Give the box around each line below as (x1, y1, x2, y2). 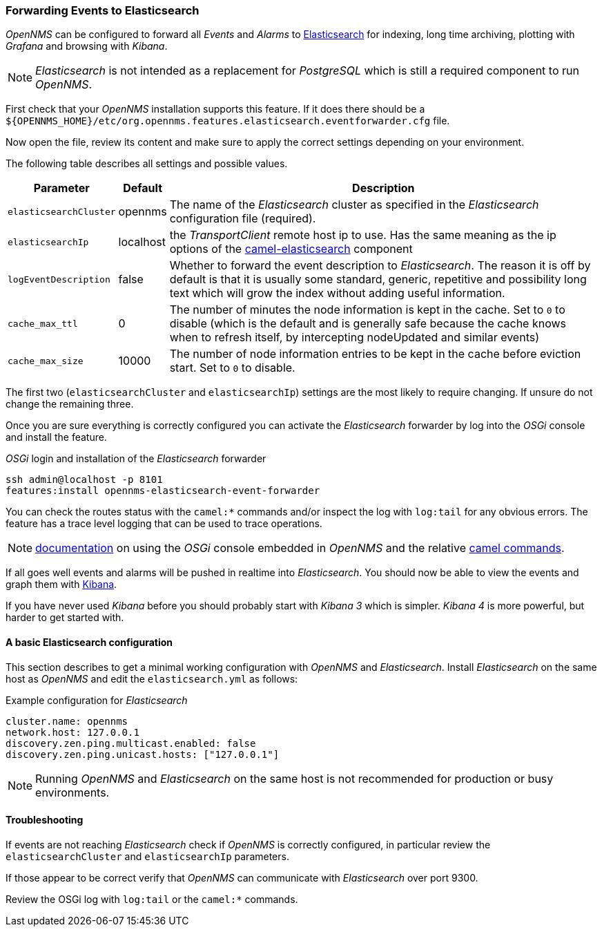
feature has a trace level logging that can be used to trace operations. (6, 517, 322, 530)
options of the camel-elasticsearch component (169, 242, 413, 256)
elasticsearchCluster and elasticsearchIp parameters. (6, 850, 289, 862)
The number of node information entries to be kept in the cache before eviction (169, 347, 581, 361)
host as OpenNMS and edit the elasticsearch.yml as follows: (6, 672, 298, 685)
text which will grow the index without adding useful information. (169, 286, 505, 301)
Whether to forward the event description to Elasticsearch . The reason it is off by (169, 258, 591, 273)
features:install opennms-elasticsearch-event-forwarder (6, 485, 320, 497)
